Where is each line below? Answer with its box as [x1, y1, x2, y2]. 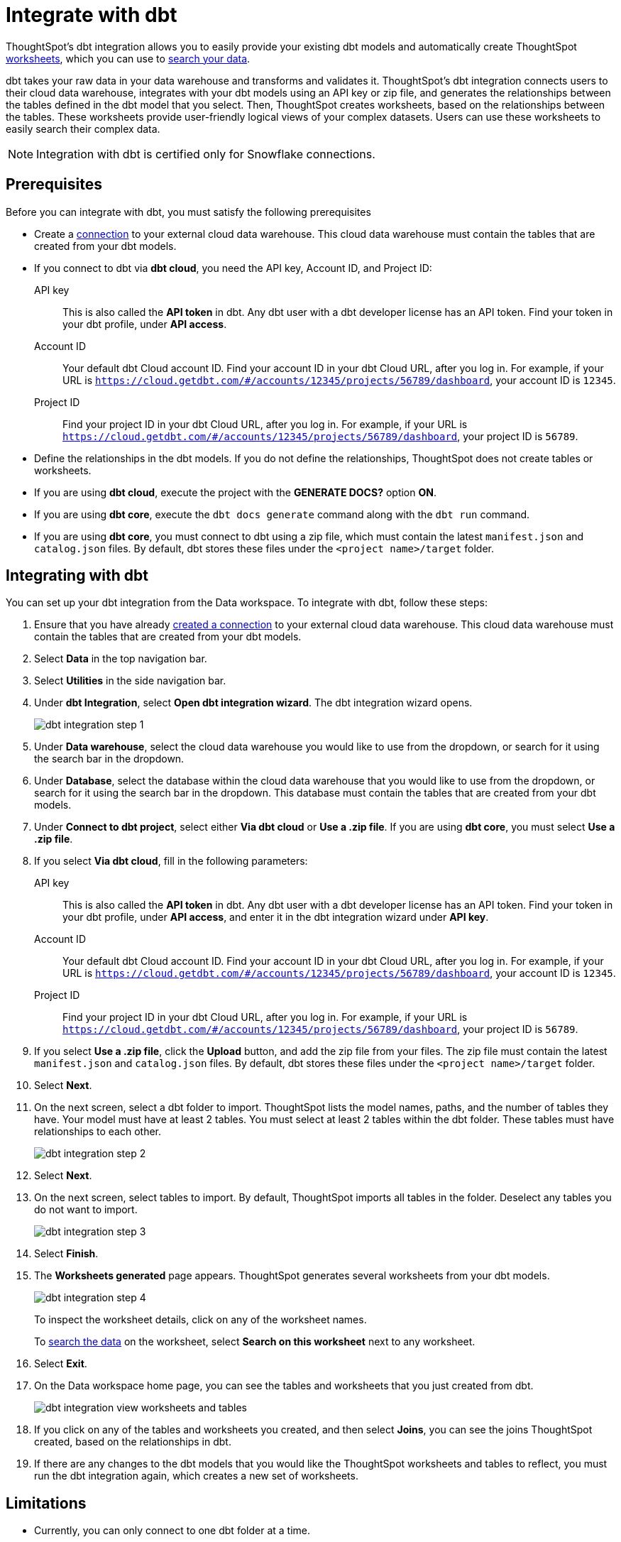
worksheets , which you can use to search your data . [6, 52, 251, 65]
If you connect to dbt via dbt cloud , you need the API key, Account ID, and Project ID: [34, 261, 432, 274]
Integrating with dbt [6, 567, 148, 585]
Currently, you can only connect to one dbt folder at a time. [34, 1524, 310, 1537]
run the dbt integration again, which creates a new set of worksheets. [34, 1470, 358, 1482]
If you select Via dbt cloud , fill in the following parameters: [34, 855, 308, 868]
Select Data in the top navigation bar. [34, 652, 207, 665]
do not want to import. [34, 1203, 138, 1216]
